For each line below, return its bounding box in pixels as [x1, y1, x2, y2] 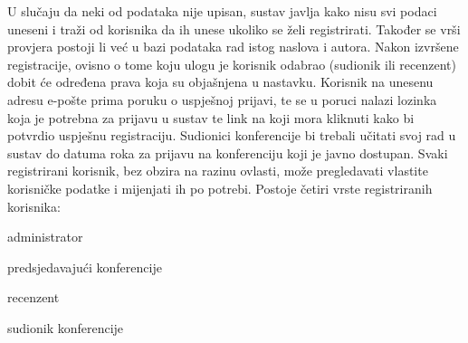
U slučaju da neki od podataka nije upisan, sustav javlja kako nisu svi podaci [7, 2, 437, 20]
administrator [7, 227, 83, 246]
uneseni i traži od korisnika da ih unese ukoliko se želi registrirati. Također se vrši [7, 19, 461, 38]
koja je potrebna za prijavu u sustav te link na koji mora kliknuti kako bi [7, 108, 415, 127]
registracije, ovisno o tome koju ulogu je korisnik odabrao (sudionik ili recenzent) [7, 54, 456, 73]
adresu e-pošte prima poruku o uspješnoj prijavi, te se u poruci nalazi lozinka [7, 90, 437, 109]
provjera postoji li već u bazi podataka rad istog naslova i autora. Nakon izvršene [7, 37, 459, 56]
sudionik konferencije [7, 318, 124, 337]
